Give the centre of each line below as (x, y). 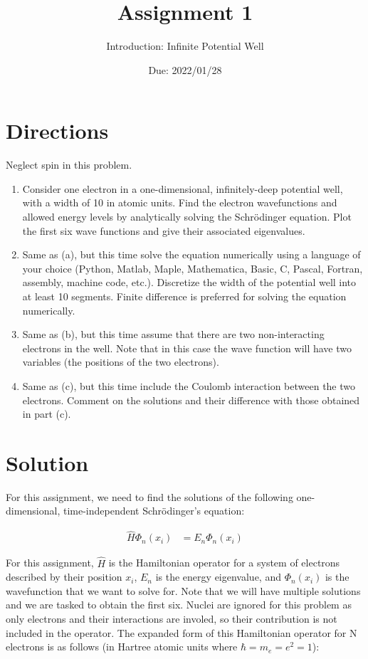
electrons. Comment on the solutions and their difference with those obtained (191, 400)
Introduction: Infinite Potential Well (185, 46)
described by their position (64, 577)
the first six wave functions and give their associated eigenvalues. (164, 230)
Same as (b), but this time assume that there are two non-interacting (173, 334)
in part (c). (47, 414)
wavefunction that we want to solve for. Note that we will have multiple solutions (183, 590)
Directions (57, 131)
